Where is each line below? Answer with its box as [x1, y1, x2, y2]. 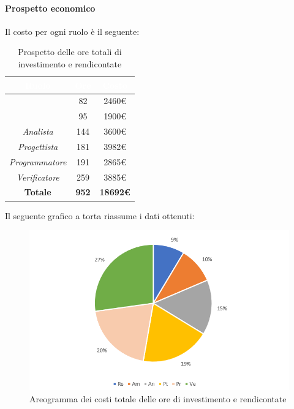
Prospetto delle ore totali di [18, 45, 122, 58]
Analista [22, 125, 53, 138]
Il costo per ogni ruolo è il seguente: [5, 24, 140, 37]
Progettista [18, 140, 58, 152]
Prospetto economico [5, 1, 96, 14]
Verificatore [16, 170, 59, 183]
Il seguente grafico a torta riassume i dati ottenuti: [5, 209, 195, 222]
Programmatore [9, 155, 67, 168]
